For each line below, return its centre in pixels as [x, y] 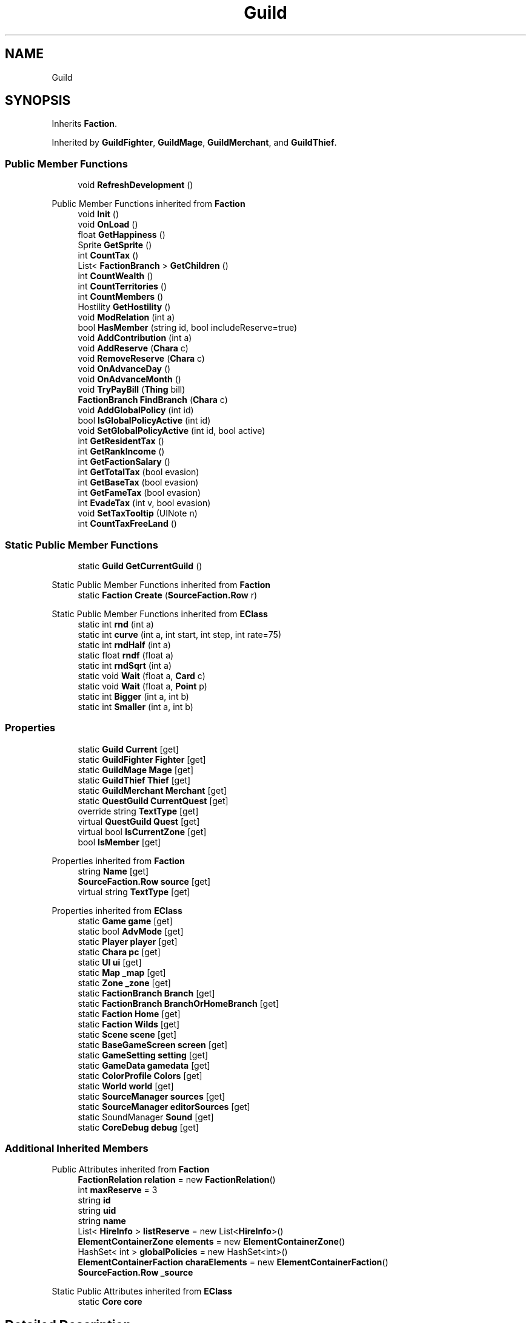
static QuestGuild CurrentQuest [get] [153, 800]
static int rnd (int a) [116, 624]
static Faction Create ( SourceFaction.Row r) [168, 595]
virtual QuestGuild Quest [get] [139, 821]
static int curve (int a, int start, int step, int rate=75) [180, 634]
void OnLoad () [108, 225]
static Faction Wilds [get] [129, 1024]
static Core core [110, 1302]
